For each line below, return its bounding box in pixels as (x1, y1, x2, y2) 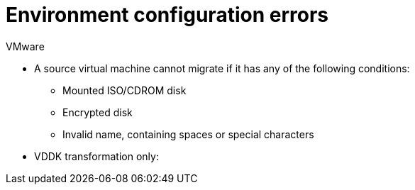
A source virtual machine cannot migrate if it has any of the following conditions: (34, 62, 410, 74)
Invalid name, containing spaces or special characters (62, 128, 314, 140)
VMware (6, 40, 45, 52)
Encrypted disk (62, 106, 133, 118)
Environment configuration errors (6, 3, 328, 27)
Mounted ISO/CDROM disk (62, 84, 187, 96)
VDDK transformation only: (34, 150, 159, 162)
